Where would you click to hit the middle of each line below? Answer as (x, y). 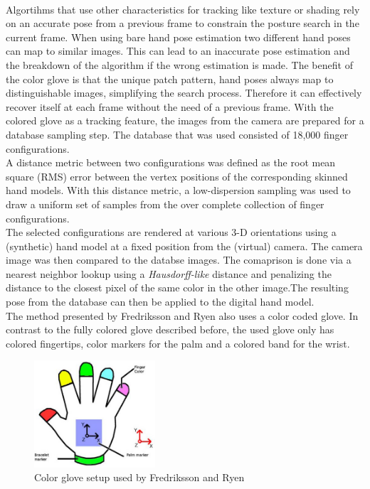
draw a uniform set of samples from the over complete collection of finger (165, 204)
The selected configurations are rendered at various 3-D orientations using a (171, 232)
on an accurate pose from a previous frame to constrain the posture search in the (183, 23)
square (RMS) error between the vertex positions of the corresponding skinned (177, 176)
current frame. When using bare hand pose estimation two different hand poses (178, 37)
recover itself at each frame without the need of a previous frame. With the (170, 106)
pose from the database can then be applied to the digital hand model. (160, 302)
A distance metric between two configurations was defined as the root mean (171, 162)
